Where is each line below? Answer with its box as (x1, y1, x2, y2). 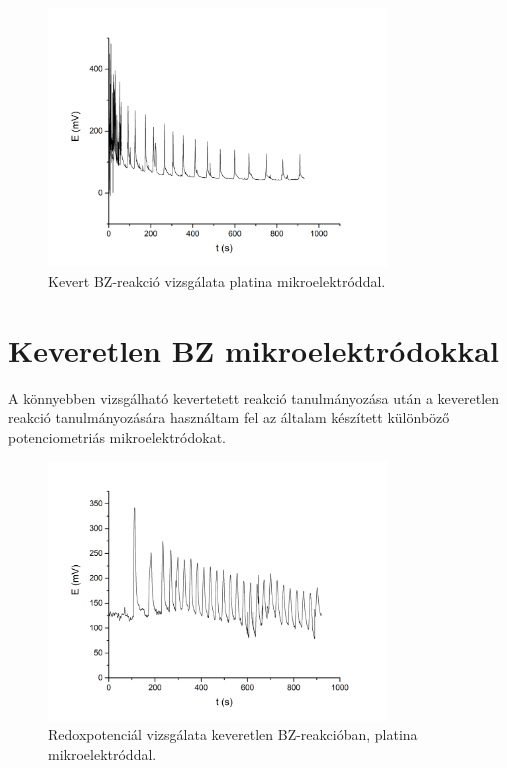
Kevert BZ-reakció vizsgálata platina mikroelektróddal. (48, 270, 386, 291)
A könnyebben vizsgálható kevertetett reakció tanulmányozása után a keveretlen (8, 387, 500, 408)
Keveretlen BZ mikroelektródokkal (8, 329, 499, 370)
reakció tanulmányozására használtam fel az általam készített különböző (8, 407, 450, 428)
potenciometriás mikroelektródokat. (8, 426, 226, 447)
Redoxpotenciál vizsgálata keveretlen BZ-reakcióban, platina (48, 724, 418, 745)
